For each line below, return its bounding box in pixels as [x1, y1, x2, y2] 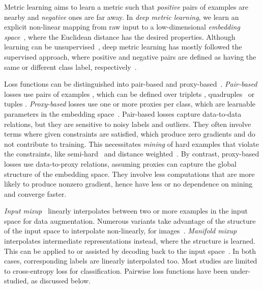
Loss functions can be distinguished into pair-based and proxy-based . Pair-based [4, 78, 257, 89]
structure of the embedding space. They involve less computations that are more [4, 168, 255, 179]
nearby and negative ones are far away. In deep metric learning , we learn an [4, 11, 239, 22]
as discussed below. [31, 275, 91, 286]
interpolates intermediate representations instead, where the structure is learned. [4, 235, 255, 246]
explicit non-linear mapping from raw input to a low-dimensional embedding [4, 21, 240, 32]
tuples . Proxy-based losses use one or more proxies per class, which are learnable [4, 98, 255, 109]
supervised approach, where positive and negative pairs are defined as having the [4, 51, 256, 62]
